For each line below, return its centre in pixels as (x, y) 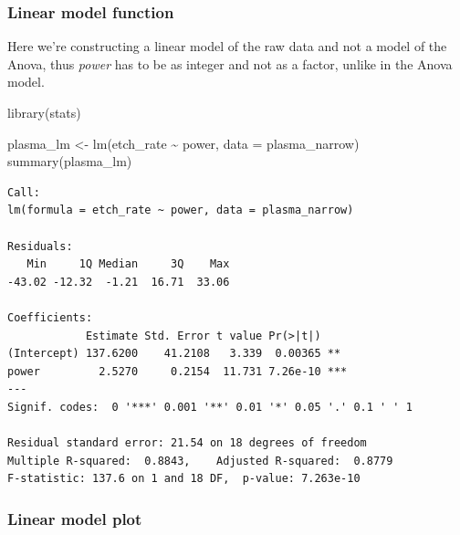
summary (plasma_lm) (70, 161)
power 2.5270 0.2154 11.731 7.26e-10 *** (178, 371)
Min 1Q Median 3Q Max (128, 264)
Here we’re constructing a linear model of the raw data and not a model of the (227, 46)
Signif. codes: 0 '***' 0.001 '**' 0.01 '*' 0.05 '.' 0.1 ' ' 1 (210, 407)
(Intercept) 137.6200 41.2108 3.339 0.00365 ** (174, 354)
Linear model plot (75, 518)
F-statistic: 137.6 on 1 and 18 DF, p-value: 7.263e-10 (184, 479)
